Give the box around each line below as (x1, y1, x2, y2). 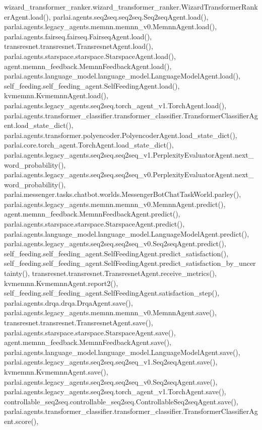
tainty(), (4, 268, 30, 278)
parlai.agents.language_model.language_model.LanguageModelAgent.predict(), (4, 228, 249, 239)
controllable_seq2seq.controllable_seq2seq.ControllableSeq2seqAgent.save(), (4, 396, 238, 406)
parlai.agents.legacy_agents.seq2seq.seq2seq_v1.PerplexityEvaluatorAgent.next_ (4, 149, 254, 160)
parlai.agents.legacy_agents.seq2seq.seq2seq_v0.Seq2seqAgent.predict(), (4, 238, 226, 249)
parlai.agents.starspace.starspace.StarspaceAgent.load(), (4, 50, 176, 61)
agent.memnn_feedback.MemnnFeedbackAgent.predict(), (4, 208, 180, 219)
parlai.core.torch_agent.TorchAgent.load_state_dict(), (4, 139, 174, 150)
